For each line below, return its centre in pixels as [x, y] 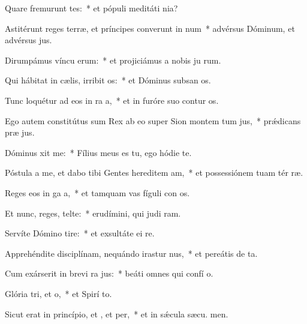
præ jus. [20, 132]
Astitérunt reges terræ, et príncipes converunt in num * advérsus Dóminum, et [150, 28]
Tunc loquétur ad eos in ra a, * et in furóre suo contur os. [112, 100]
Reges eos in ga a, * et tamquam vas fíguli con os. [97, 192]
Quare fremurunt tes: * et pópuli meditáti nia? [91, 8]
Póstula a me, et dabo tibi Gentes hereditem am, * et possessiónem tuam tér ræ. [154, 172]
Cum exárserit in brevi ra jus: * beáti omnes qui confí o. [109, 273]
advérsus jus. [28, 40]
